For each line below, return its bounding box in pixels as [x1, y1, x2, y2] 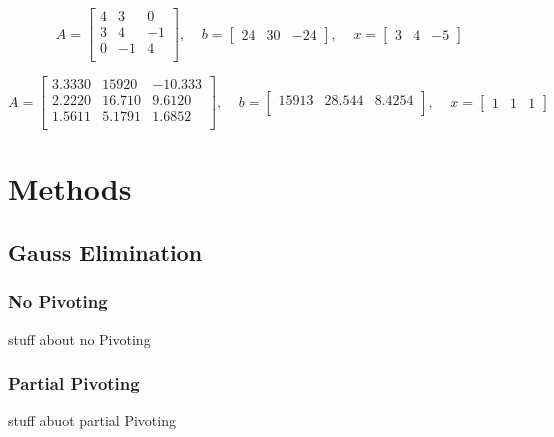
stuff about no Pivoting [8, 328, 151, 349]
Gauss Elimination [8, 237, 203, 268]
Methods [8, 168, 132, 209]
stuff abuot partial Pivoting [8, 410, 176, 431]
